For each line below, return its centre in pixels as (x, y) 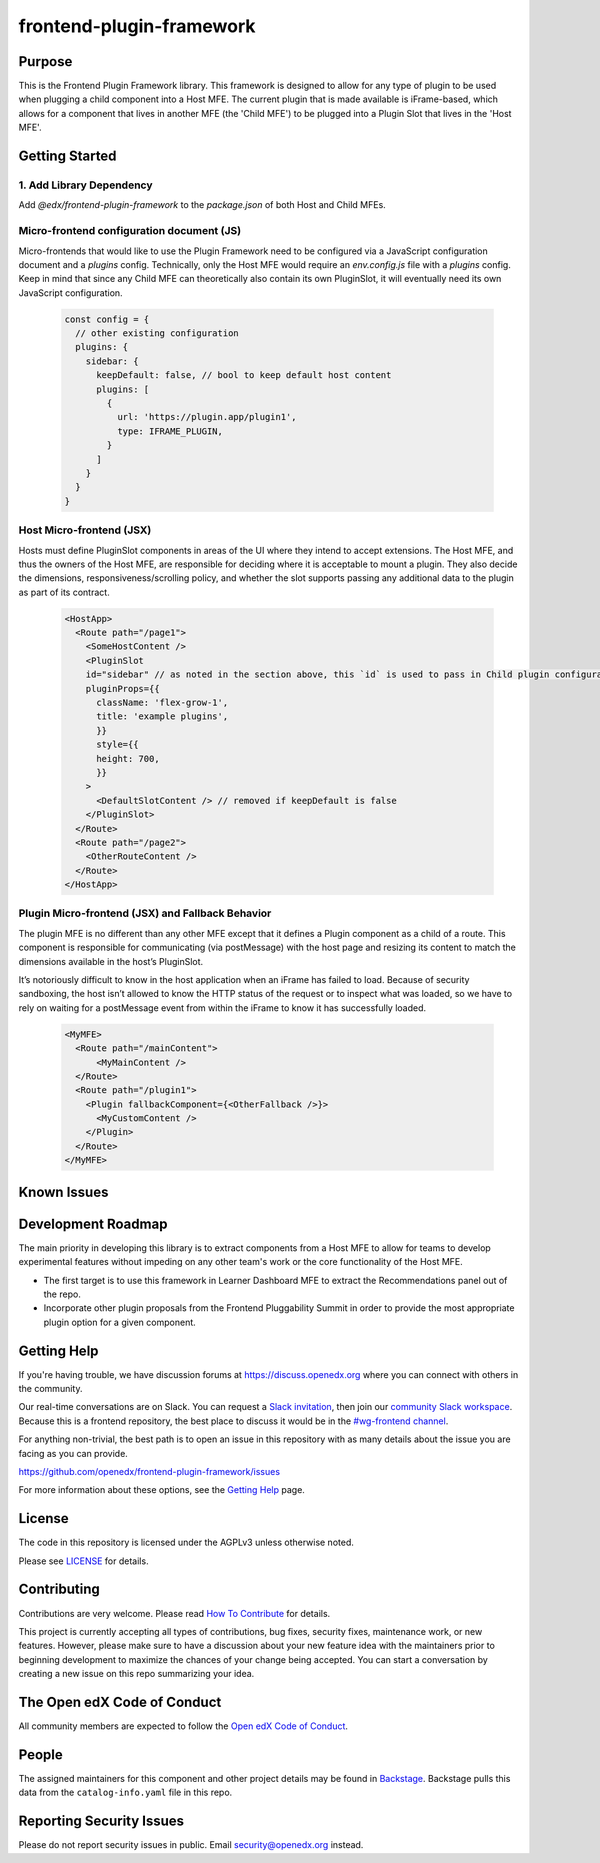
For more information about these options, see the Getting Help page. (161, 1490)
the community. (50, 1389)
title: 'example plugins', (162, 716)
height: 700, (128, 758)
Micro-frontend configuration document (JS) (130, 231)
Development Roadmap (93, 1223)
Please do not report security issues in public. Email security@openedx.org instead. (191, 1845)
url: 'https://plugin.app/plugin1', (206, 417)
